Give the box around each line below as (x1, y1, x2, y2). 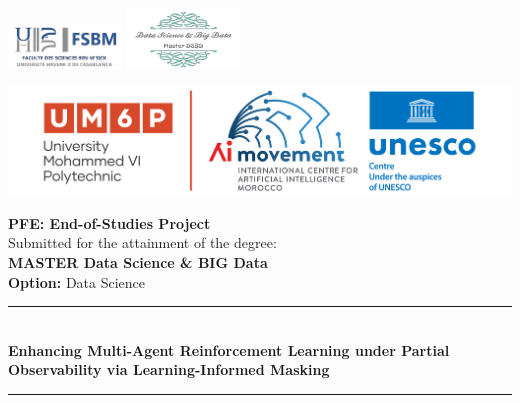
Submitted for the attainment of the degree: (8, 232, 277, 253)
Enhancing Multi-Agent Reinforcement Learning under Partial (8, 339, 450, 360)
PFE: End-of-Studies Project (8, 212, 211, 233)
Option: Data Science (8, 271, 146, 292)
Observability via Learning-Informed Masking (8, 359, 330, 380)
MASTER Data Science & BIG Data (8, 252, 268, 273)
